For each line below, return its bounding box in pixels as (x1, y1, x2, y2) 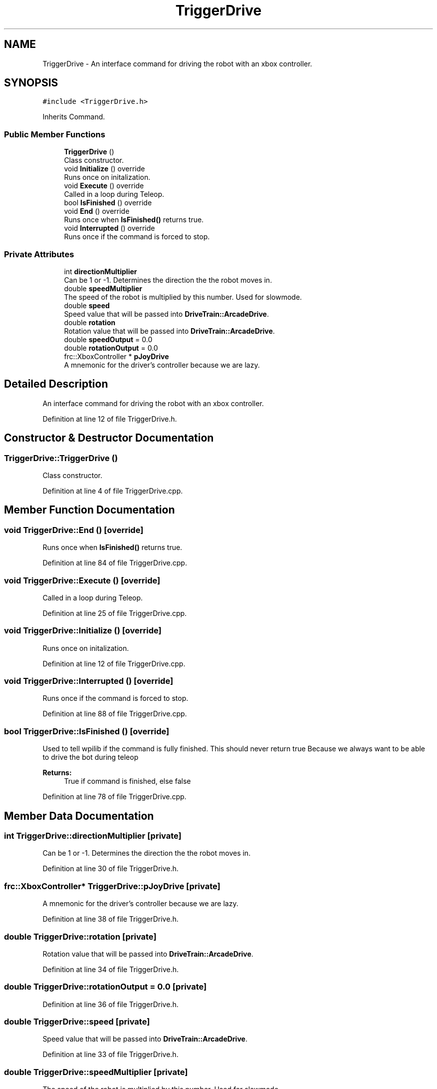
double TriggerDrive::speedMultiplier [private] (4, 1067, 188, 1077)
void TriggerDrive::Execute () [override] (4, 575, 161, 585)
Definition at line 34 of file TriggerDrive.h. (42, 965, 179, 974)
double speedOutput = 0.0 (64, 335, 153, 344)
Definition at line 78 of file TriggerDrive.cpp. (42, 792, 187, 801)
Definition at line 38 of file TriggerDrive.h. (42, 915, 179, 924)
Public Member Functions (4, 129, 105, 139)
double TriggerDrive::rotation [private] (4, 931, 157, 942)
